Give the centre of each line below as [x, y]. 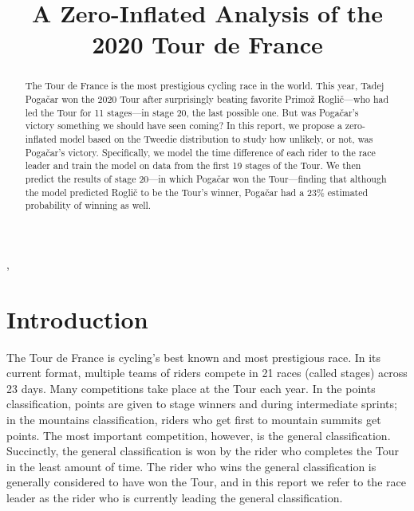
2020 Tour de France [207, 44]
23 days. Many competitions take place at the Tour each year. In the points [191, 388]
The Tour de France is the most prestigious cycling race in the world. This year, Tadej [205, 86]
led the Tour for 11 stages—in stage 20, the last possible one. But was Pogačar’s [192, 112]
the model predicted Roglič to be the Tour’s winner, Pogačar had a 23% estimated [197, 192]
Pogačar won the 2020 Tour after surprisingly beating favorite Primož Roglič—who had [207, 99]
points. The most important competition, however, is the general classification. [199, 435]
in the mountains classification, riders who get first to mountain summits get [194, 420]
